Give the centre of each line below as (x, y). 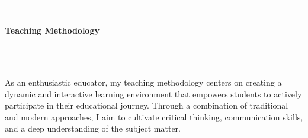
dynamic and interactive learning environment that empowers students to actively (153, 93)
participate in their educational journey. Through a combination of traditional (147, 105)
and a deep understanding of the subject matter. (93, 128)
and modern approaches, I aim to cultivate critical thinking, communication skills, (154, 116)
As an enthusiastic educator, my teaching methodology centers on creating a (143, 82)
